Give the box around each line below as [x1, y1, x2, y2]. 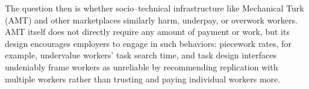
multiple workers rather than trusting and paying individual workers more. [5, 72, 281, 85]
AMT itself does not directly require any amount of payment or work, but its [5, 25, 290, 38]
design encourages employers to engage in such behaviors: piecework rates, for [5, 37, 292, 49]
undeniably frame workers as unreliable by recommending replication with [5, 60, 278, 73]
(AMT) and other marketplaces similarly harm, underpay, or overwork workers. [5, 13, 298, 26]
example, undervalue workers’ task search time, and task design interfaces [5, 49, 276, 61]
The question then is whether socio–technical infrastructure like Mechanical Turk [5, 2, 304, 14]
